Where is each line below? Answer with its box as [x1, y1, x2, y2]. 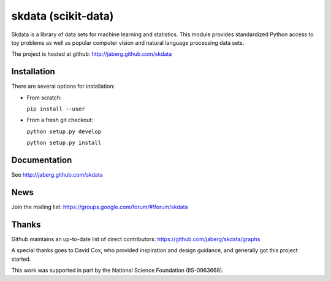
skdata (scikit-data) [11, 9, 114, 23]
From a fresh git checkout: [26, 117, 93, 124]
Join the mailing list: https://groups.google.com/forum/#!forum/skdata [11, 203, 188, 210]
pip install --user [26, 106, 85, 113]
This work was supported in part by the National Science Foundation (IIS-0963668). [11, 267, 224, 274]
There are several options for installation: [11, 83, 115, 90]
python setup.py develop [26, 128, 101, 135]
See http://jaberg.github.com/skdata [11, 171, 104, 179]
